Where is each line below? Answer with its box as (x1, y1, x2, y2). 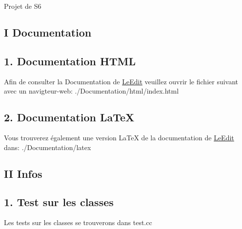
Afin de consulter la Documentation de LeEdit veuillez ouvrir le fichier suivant (4, 76, 239, 86)
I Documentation (4, 24, 92, 39)
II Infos (4, 166, 42, 181)
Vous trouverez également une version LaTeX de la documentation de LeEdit (4, 132, 234, 142)
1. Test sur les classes (4, 194, 114, 210)
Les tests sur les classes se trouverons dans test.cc (4, 217, 152, 228)
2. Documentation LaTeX (4, 110, 135, 125)
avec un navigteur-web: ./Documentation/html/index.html (4, 86, 179, 96)
